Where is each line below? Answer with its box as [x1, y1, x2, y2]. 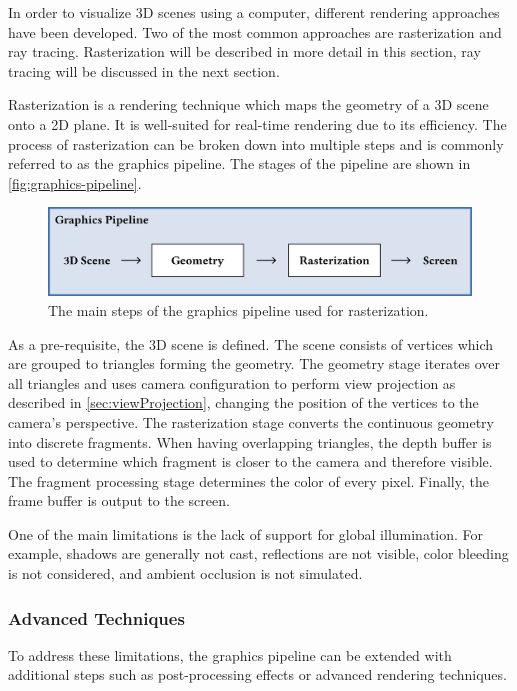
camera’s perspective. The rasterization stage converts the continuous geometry [8, 411, 494, 432]
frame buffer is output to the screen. [8, 490, 230, 511]
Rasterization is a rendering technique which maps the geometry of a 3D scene [8, 94, 489, 115]
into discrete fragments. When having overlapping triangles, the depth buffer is [8, 431, 492, 452]
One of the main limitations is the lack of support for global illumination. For [8, 523, 484, 544]
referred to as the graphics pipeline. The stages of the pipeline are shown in [8, 153, 471, 174]
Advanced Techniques [8, 605, 185, 630]
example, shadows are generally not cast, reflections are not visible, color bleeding [8, 543, 509, 564]
